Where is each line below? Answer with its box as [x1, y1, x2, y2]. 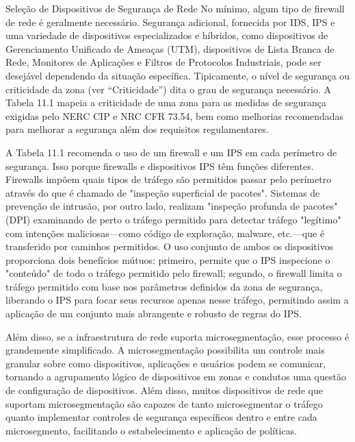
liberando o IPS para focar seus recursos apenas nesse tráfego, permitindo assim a [5, 293, 349, 307]
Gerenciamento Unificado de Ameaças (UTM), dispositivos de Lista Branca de [5, 41, 334, 56]
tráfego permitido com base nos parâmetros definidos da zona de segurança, [5, 279, 323, 293]
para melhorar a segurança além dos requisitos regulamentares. [5, 122, 269, 136]
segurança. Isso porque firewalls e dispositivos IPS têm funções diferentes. [5, 158, 314, 173]
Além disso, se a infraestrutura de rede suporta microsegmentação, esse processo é [5, 329, 350, 343]
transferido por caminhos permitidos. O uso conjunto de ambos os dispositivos [5, 239, 334, 254]
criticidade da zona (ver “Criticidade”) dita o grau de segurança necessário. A [5, 82, 332, 96]
